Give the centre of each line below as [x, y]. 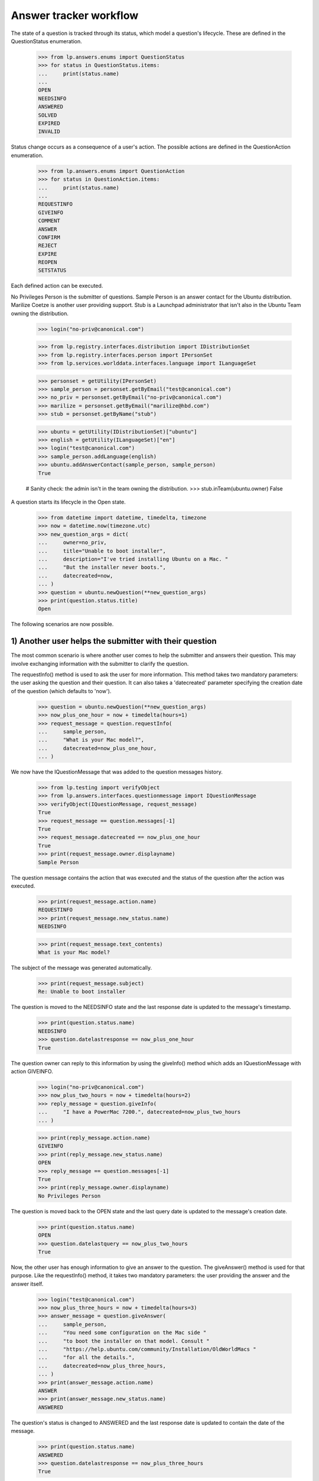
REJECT [48, 246]
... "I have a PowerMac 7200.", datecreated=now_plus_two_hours [139, 1112]
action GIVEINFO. [32, 1071]
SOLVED [48, 115]
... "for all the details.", [87, 1357]
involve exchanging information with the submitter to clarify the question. [100, 663]
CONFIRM [49, 237]
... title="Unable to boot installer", [102, 551]
